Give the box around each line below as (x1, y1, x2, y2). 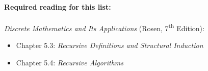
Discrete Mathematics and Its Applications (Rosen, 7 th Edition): (4, 21, 204, 33)
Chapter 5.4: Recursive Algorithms (16, 57, 123, 67)
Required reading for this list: (4, 1, 111, 12)
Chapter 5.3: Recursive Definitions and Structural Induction (16, 40, 203, 51)
